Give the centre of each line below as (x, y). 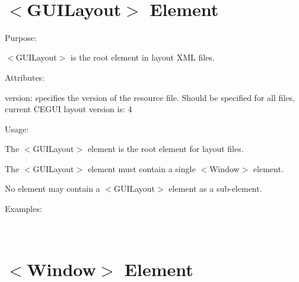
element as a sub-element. (215, 188)
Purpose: (21, 37)
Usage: (17, 129)
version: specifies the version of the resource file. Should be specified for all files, (150, 97)
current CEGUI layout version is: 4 (69, 109)
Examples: (23, 209)
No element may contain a (53, 188)
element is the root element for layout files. (166, 149)
